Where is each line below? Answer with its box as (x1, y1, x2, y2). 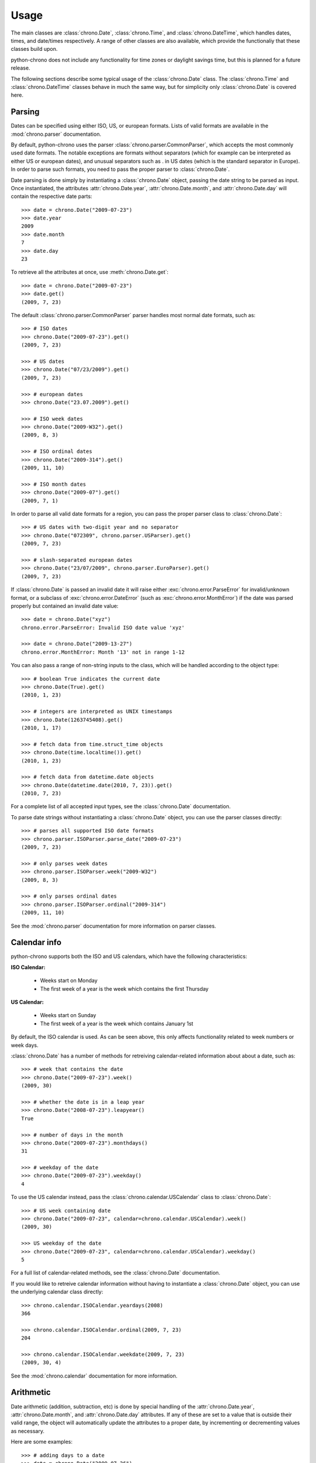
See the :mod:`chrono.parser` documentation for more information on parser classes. (11, 922, 217, 929)
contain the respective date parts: (11, 193, 92, 200)
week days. (11, 1042, 39, 1049)
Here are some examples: (11, 1438, 73, 1445)
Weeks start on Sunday (40, 1012, 97, 1019)
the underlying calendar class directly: (11, 1288, 104, 1296)
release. (11, 64, 30, 71)
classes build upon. (11, 46, 58, 53)
